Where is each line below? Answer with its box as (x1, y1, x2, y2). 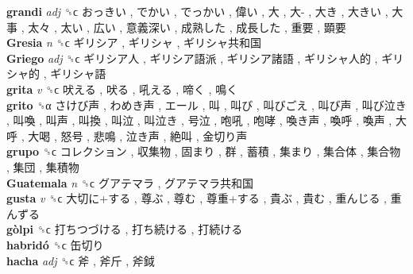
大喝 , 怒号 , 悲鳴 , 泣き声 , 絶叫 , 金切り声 (28, 127, 248, 144)
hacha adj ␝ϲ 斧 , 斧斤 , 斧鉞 (6, 252, 155, 268)
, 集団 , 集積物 (6, 158, 79, 175)
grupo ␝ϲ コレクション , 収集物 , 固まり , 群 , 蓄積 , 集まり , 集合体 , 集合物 (6, 143, 401, 160)
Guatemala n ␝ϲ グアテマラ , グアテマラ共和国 (6, 174, 254, 191)
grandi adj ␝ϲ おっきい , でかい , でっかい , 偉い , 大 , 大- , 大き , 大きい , (6, 3, 388, 19)
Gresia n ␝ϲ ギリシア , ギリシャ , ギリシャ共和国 (6, 34, 262, 51)
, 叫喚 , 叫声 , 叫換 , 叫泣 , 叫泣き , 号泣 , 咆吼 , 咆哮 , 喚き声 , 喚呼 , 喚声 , (6, 112, 392, 129)
